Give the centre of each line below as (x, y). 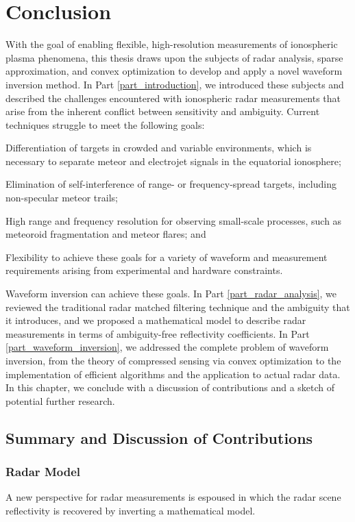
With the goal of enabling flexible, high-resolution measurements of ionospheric (172, 44)
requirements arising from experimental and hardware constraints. (144, 270)
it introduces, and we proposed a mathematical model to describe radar (156, 320)
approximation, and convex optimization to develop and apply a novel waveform (174, 71)
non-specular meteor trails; (62, 198)
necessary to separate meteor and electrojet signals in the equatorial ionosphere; (173, 161)
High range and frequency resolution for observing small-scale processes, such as (174, 220)
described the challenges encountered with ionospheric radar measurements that (173, 98)
